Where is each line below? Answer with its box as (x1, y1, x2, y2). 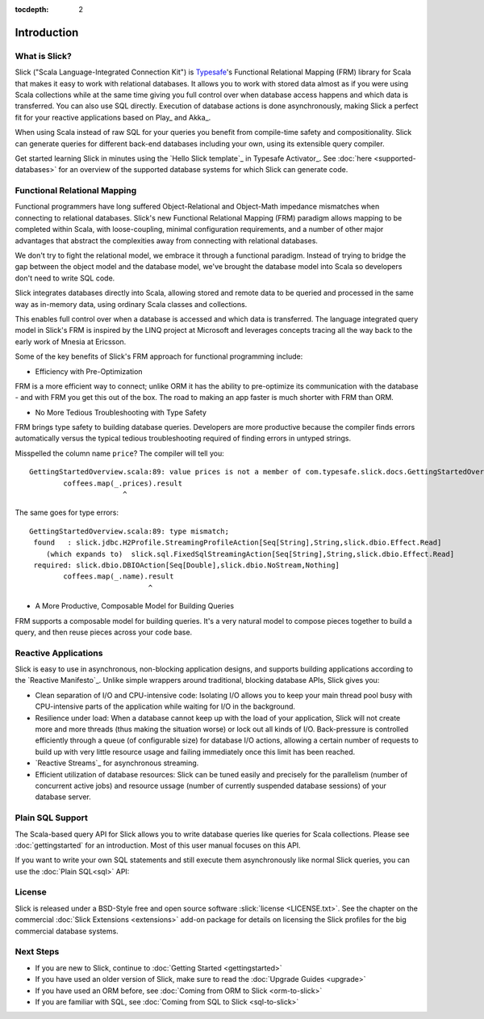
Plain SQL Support (15, 812, 89, 823)
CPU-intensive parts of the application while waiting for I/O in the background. (35, 701, 296, 711)
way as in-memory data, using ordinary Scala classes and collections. (15, 299, 248, 309)
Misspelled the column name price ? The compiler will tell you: (15, 448, 225, 458)
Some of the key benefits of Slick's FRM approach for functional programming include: (15, 352, 303, 361)
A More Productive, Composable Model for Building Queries (35, 601, 234, 611)
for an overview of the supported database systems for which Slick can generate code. (58, 165, 348, 175)
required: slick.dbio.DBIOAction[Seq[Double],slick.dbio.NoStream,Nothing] (33, 560, 340, 570)
